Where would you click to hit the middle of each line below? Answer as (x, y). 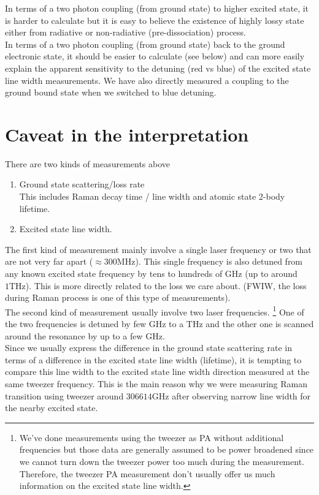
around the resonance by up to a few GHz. (85, 335)
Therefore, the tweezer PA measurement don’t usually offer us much (147, 473)
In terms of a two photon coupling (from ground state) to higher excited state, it (157, 8)
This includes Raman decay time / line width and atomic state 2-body (152, 196)
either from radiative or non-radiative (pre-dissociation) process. (125, 32)
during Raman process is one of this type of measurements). (118, 297)
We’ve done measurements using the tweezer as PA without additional (152, 437)
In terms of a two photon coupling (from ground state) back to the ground (145, 44)
